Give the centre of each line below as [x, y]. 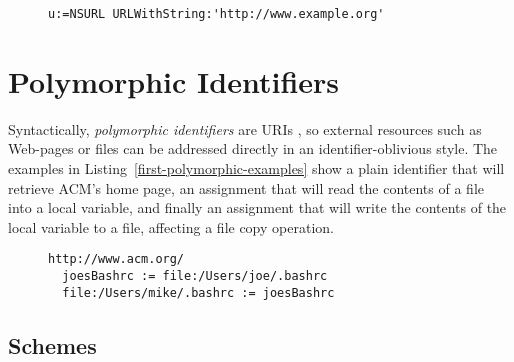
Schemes [52, 344]
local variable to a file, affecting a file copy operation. [171, 226]
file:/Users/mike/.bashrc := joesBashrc [198, 292]
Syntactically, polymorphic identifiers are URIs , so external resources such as [245, 128]
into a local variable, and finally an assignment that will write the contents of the [257, 207]
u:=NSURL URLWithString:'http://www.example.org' [216, 14]
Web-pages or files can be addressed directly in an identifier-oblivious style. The [253, 148]
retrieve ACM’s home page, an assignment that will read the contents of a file [246, 187]
